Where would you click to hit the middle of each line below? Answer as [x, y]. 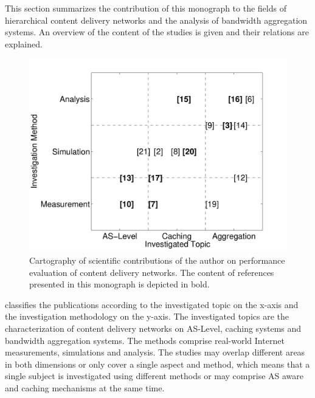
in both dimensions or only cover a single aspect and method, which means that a [157, 364]
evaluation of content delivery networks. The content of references [152, 272]
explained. [24, 43]
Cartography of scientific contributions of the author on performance [157, 260]
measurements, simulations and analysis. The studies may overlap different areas [155, 352]
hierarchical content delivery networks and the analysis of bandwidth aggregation [156, 20]
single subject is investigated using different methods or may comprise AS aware [154, 376]
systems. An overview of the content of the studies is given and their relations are [157, 32]
